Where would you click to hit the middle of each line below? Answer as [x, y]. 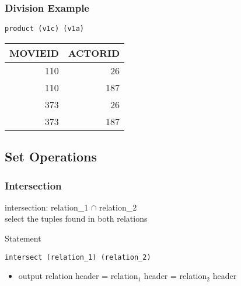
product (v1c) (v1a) [45, 29]
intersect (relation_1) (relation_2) [78, 257]
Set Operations [51, 156]
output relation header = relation [78, 276]
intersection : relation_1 [47, 207]
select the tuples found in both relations [76, 218]
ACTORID [94, 53]
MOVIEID [34, 53]
